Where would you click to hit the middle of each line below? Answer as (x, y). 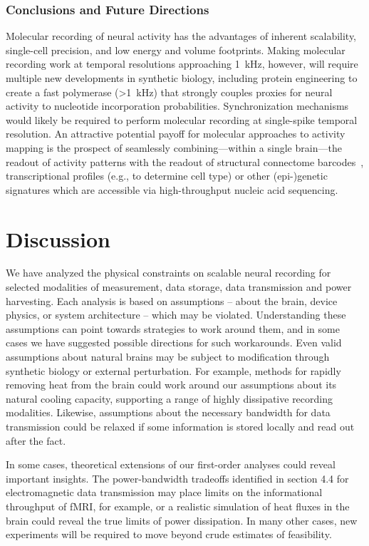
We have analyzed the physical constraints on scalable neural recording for (168, 273)
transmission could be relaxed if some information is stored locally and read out (180, 426)
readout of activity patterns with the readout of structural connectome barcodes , (185, 161)
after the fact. (36, 440)
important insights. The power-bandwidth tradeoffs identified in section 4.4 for (177, 478)
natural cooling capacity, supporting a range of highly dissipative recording (170, 398)
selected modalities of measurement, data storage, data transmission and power (179, 287)
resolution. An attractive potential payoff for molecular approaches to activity (176, 134)
